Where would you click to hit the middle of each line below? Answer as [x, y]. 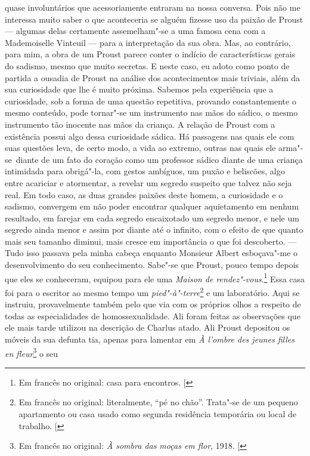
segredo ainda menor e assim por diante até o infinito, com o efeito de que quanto [154, 229]
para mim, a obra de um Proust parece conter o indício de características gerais [150, 54]
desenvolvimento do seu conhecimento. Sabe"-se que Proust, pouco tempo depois [152, 265]
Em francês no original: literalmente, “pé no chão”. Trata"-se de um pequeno [158, 402]
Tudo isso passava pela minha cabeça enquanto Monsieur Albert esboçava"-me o [151, 253]
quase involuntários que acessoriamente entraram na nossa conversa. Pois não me [153, 7]
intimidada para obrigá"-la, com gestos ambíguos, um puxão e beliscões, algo [145, 171]
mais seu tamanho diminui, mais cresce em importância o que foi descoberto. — [151, 241]
